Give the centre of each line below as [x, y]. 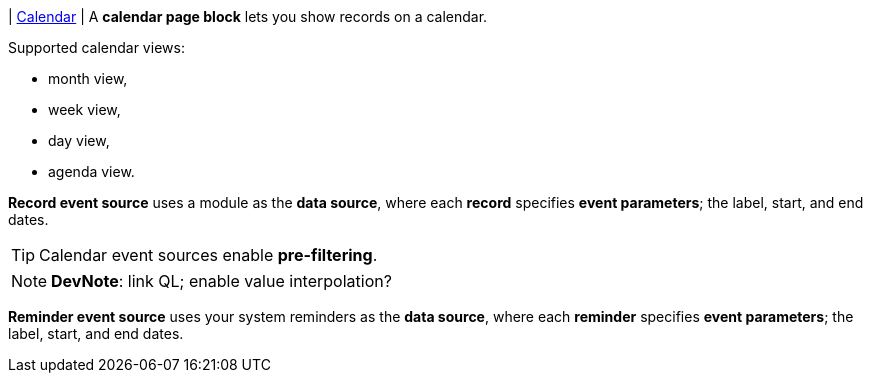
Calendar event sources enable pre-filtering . [208, 255]
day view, [79, 140]
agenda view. [91, 171]
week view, [84, 109]
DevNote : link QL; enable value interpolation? [221, 281]
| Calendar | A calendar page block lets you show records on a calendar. [248, 16]
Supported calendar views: [96, 47]
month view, [88, 78]
